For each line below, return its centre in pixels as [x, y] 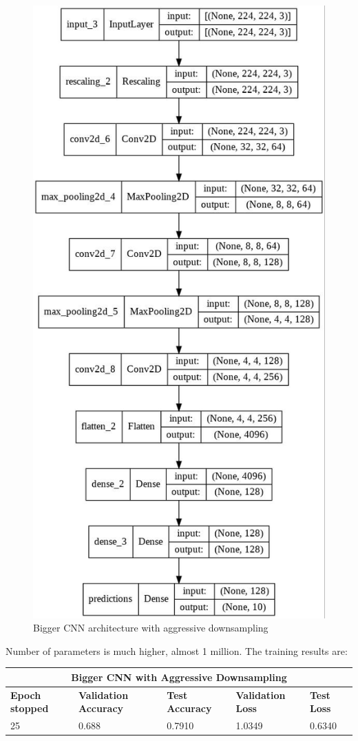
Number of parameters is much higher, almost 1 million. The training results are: [177, 650]
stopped [30, 708]
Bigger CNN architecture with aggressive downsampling [151, 628]
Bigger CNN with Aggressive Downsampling [179, 677]
